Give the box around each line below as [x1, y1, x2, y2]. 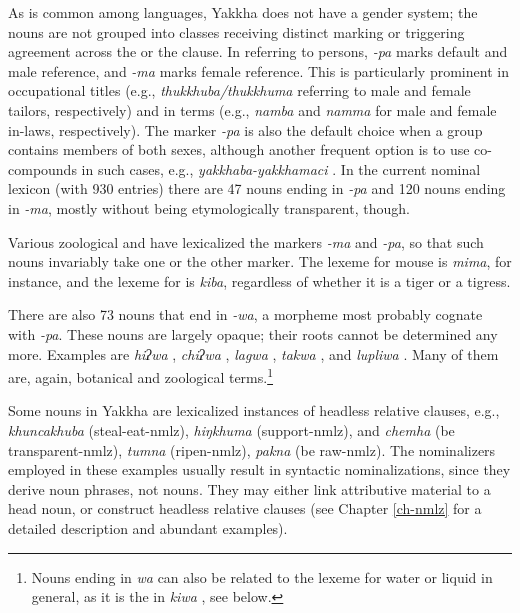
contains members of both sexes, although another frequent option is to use [8, 139, 470, 160]
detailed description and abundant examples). [8, 517, 288, 538]
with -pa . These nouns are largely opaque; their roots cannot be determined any [8, 323, 498, 344]
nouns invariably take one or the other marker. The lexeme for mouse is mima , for [8, 251, 512, 272]
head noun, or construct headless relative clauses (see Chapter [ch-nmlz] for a [8, 498, 482, 519]
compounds [8, 158, 77, 179]
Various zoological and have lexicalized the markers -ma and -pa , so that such [8, 231, 484, 252]
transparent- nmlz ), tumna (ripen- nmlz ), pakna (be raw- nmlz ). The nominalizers [8, 439, 496, 460]
